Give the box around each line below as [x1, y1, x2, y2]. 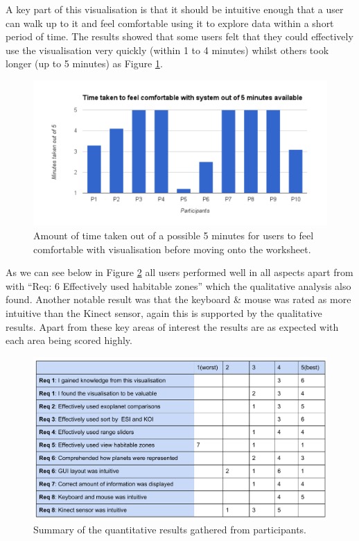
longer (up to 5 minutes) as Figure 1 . [6, 56, 163, 71]
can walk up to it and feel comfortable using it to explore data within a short [6, 15, 334, 30]
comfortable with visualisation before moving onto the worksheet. [33, 241, 311, 256]
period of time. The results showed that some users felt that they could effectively [6, 29, 353, 44]
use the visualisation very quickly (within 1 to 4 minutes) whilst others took [6, 42, 329, 57]
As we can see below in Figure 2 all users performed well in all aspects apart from [6, 265, 353, 280]
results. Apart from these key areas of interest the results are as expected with [6, 319, 339, 334]
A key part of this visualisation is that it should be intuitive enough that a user [6, 2, 344, 16]
